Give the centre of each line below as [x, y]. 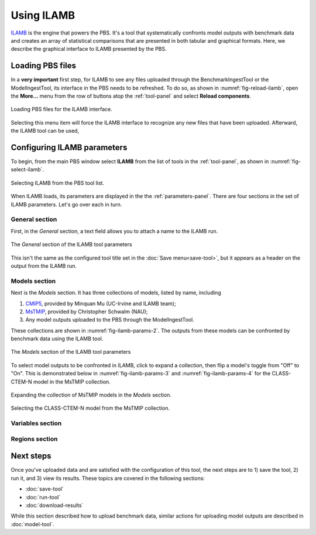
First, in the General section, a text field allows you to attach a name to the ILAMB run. [114, 231]
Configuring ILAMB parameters [69, 147]
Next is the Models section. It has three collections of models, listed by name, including [116, 293]
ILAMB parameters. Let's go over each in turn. [66, 204]
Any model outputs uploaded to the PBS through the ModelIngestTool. [110, 320]
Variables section [36, 423]
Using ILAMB [43, 15]
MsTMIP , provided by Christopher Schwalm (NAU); [87, 311]
